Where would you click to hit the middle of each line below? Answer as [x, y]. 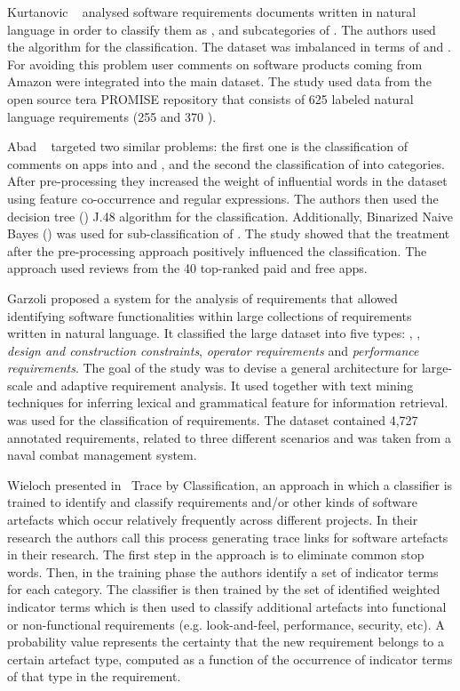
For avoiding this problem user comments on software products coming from [215, 64]
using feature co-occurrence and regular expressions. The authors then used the [223, 198]
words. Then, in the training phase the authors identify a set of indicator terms [223, 571]
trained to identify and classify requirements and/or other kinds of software [212, 502]
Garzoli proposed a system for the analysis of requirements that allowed [202, 297]
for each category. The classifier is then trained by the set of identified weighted [224, 589]
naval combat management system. [102, 455]
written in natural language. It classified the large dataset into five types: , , [214, 333]
